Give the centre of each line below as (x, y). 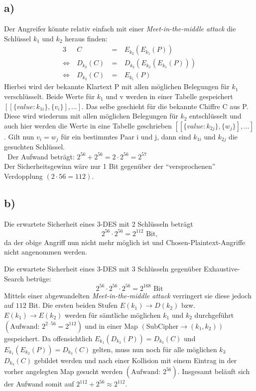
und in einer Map (111, 326)
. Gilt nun (19, 136)
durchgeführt (214, 315)
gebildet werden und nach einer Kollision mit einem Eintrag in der (135, 360)
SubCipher (162, 326)
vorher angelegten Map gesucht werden (64, 371)
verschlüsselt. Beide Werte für (50, 96)
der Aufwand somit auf (39, 384)
